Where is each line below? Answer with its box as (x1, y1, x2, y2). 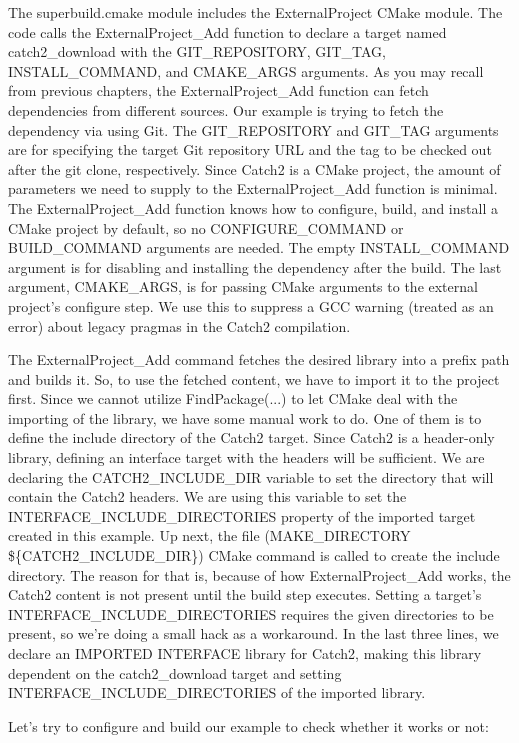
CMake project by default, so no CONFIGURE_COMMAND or (8, 217, 404, 238)
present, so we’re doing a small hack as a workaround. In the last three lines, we (8, 623, 499, 644)
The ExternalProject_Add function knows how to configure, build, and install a (8, 197, 498, 218)
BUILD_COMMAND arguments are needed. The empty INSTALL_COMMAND (8, 237, 510, 258)
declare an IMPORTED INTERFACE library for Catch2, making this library (8, 643, 482, 663)
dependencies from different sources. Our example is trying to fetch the (8, 99, 444, 120)
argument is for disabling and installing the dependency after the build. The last (8, 256, 502, 277)
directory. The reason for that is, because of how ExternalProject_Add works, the (8, 564, 511, 585)
